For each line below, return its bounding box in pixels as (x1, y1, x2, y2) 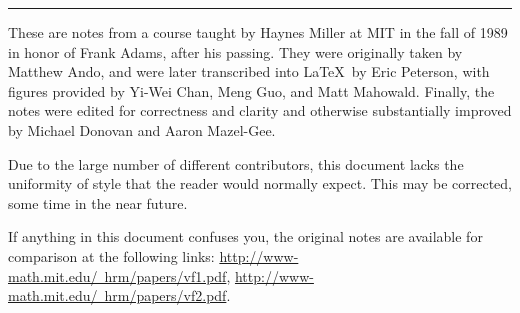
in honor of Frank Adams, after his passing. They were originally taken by (8, 41, 463, 62)
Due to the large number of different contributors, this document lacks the (8, 153, 464, 174)
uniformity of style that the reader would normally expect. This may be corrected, (8, 173, 512, 194)
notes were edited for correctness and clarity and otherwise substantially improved (8, 100, 512, 121)
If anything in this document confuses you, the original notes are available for (8, 226, 483, 247)
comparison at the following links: (8, 245, 215, 266)
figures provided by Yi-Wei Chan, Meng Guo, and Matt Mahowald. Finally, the (8, 80, 495, 101)
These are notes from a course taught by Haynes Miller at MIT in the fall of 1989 (8, 22, 508, 42)
